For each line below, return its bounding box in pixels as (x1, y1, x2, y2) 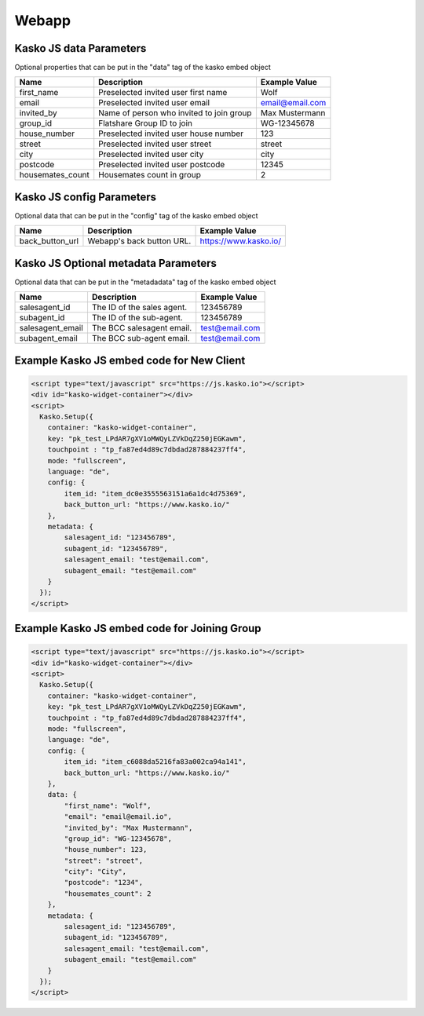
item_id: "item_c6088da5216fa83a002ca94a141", (64, 758, 247, 766)
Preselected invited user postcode (98, 159, 225, 170)
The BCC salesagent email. (91, 323, 192, 334)
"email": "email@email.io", (64, 813, 173, 821)
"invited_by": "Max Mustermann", (64, 823, 193, 832)
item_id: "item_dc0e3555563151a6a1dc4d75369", (64, 489, 247, 498)
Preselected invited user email (98, 97, 210, 108)
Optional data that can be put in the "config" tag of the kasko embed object (14, 210, 258, 220)
